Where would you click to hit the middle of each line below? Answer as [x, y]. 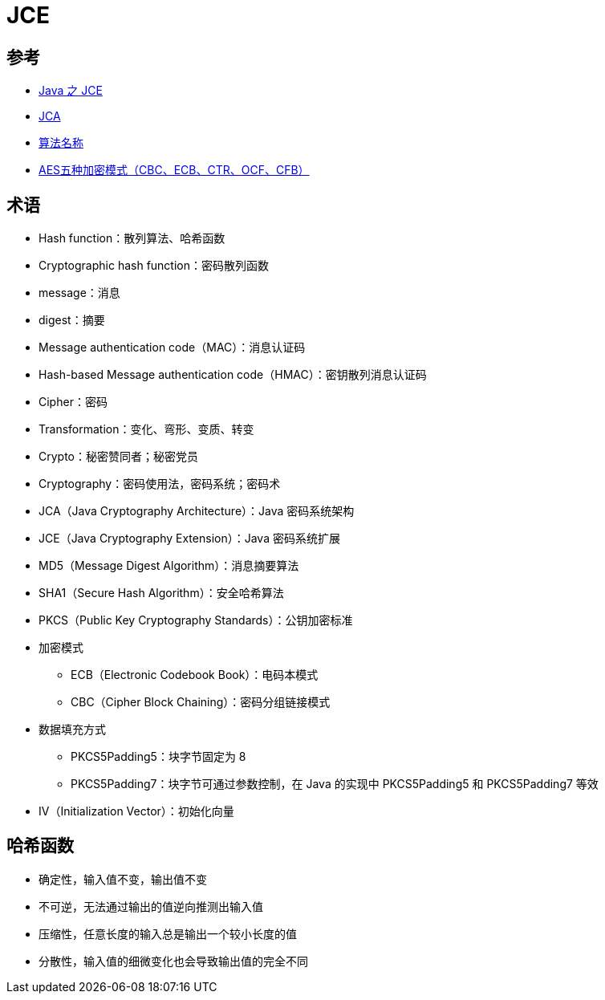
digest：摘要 [72, 320]
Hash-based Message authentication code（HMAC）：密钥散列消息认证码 [233, 375]
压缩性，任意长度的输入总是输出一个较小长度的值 [168, 933]
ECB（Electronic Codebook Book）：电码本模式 [195, 675]
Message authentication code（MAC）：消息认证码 [172, 348]
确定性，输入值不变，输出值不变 [123, 879]
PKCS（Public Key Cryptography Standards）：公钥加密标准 [196, 620]
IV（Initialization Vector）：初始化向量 [136, 811]
